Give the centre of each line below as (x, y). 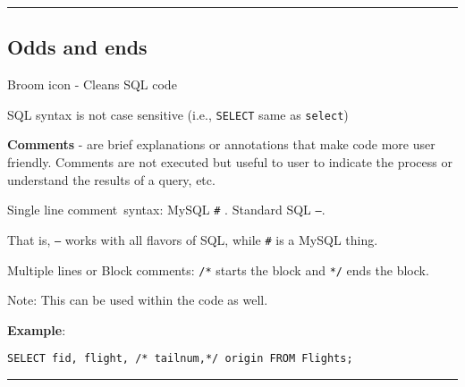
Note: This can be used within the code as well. (138, 300)
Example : (37, 329)
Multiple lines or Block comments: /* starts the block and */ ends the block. (218, 269)
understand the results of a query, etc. (111, 179)
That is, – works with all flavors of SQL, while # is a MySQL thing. (193, 239)
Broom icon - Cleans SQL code (92, 84)
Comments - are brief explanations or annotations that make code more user (221, 144)
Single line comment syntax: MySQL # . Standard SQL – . (166, 210)
